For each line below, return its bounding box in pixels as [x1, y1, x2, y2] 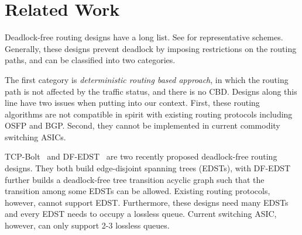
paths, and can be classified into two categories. [5, 54, 176, 66]
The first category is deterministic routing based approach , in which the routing [5, 73, 289, 85]
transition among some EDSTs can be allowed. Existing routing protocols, [5, 185, 270, 197]
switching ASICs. [5, 130, 66, 143]
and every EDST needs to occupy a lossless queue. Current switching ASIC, [5, 208, 277, 220]
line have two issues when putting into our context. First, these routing [5, 96, 260, 109]
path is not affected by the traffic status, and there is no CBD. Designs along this [5, 85, 297, 97]
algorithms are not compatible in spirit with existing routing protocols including [5, 108, 293, 120]
